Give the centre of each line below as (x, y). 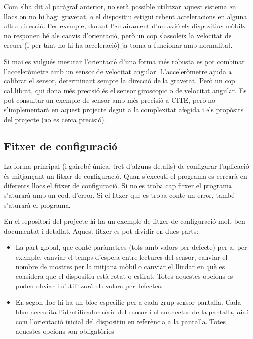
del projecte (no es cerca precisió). (55, 119)
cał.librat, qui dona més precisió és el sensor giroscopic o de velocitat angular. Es (125, 90)
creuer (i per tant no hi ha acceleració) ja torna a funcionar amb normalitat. (118, 45)
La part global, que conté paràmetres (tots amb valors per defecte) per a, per (131, 247)
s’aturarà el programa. (37, 204)
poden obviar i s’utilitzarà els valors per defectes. (89, 285)
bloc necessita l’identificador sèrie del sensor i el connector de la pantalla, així (132, 312)
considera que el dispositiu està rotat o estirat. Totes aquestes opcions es (124, 276)
